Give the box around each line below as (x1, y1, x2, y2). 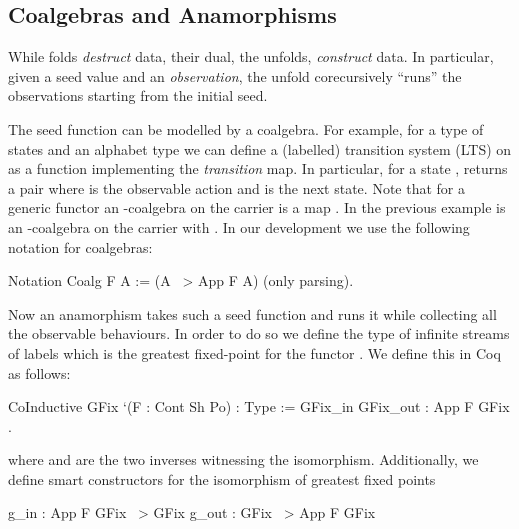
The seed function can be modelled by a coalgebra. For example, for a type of (8, 118, 484, 139)
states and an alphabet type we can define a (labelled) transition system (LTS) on (8, 138, 512, 159)
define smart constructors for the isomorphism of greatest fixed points (8, 468, 436, 489)
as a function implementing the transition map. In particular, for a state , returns (8, 158, 508, 179)
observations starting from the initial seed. (8, 85, 268, 106)
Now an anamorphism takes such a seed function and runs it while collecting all (8, 303, 497, 324)
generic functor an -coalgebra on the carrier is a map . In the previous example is (8, 197, 506, 218)
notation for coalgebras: (8, 236, 153, 257)
